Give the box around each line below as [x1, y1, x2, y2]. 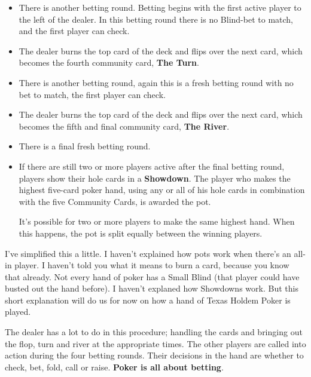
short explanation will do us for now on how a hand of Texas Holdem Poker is [5, 293, 291, 306]
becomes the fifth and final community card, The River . [19, 119, 230, 132]
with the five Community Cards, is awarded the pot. [19, 195, 211, 207]
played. [5, 305, 31, 318]
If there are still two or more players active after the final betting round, [19, 160, 285, 172]
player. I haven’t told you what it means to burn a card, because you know [14, 259, 289, 271]
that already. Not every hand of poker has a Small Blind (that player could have [5, 270, 300, 283]
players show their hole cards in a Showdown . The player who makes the [19, 171, 291, 184]
